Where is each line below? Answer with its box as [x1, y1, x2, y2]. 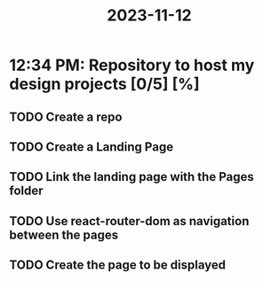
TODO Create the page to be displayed [9, 258, 227, 273]
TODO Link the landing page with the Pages [9, 169, 255, 184]
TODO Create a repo [9, 109, 123, 124]
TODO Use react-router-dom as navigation [9, 214, 250, 229]
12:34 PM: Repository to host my [9, 55, 255, 75]
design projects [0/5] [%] [9, 74, 200, 94]
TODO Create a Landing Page [9, 139, 174, 154]
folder [9, 183, 44, 199]
